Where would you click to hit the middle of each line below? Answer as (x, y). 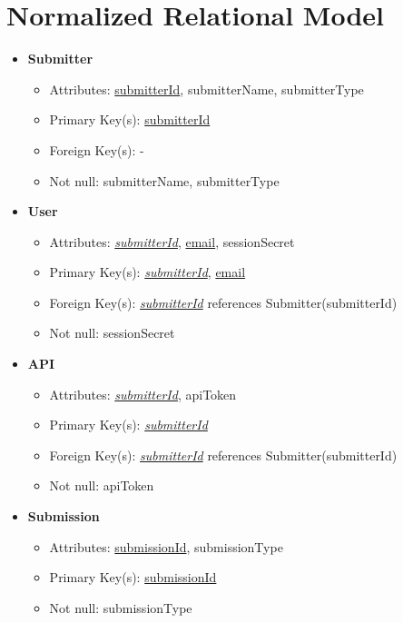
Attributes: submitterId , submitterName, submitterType (206, 89)
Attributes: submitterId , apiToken (143, 394)
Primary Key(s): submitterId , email (147, 272)
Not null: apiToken (102, 485)
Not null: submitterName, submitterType (164, 180)
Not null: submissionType (121, 607)
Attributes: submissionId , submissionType (166, 546)
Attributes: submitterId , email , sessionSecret (172, 241)
